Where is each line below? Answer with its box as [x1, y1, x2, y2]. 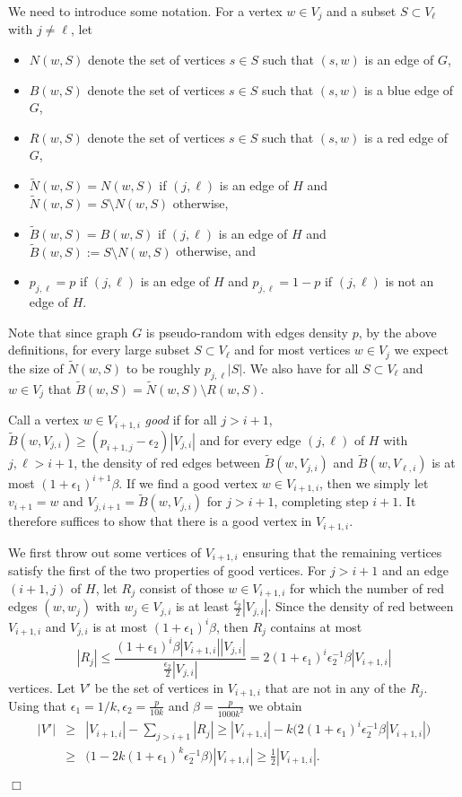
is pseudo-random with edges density [145, 322, 348, 341]
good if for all [144, 410, 217, 429]
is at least [175, 597, 230, 616]
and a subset [327, 2, 397, 20]
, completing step [274, 492, 369, 511]
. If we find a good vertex [118, 473, 258, 492]
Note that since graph [8, 322, 128, 341]
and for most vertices [234, 340, 351, 359]
